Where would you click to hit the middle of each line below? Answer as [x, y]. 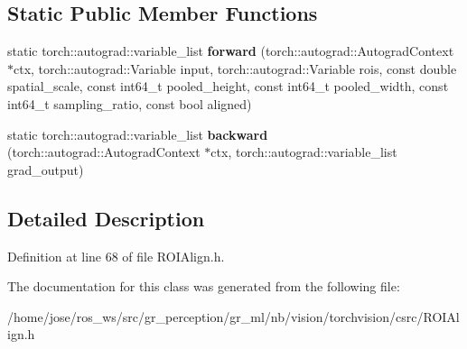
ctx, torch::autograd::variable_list [304, 152]
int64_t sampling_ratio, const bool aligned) [130, 103]
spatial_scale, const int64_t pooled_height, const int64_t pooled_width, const [228, 86]
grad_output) [46, 169]
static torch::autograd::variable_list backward [138, 134]
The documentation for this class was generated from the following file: [204, 286]
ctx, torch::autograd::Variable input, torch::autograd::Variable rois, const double [235, 68]
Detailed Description [106, 218]
